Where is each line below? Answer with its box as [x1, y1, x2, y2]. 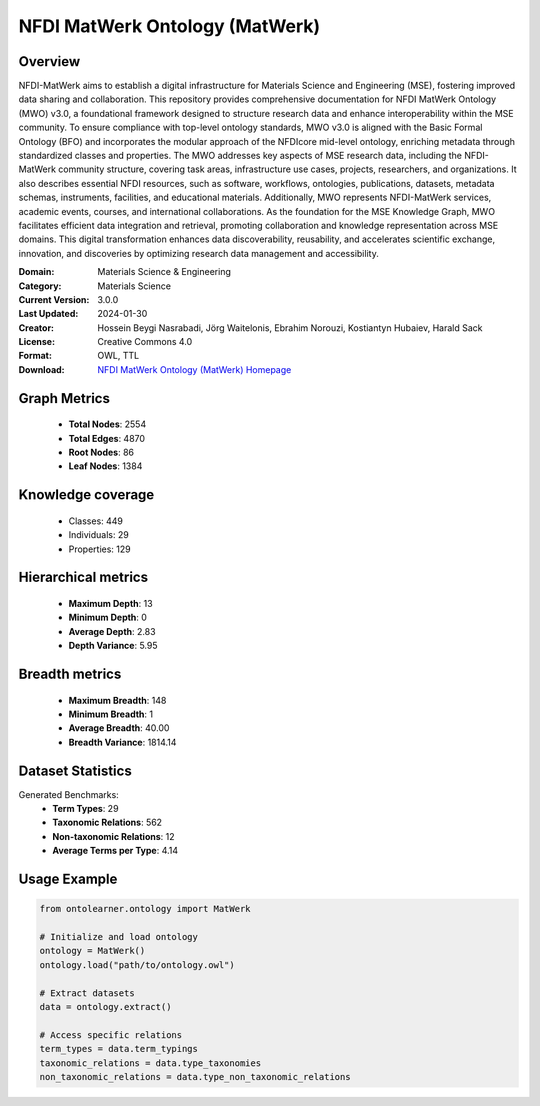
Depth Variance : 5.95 [68, 640, 159, 652]
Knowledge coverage [18, 486, 155, 504]
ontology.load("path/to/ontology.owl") [39, 959, 235, 970]
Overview [18, 53, 81, 70]
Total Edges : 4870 [68, 432, 145, 444]
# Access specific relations [39, 1029, 183, 1040]
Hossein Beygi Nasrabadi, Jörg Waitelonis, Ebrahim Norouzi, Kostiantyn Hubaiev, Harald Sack [97, 321, 484, 334]
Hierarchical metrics [18, 569, 149, 586]
